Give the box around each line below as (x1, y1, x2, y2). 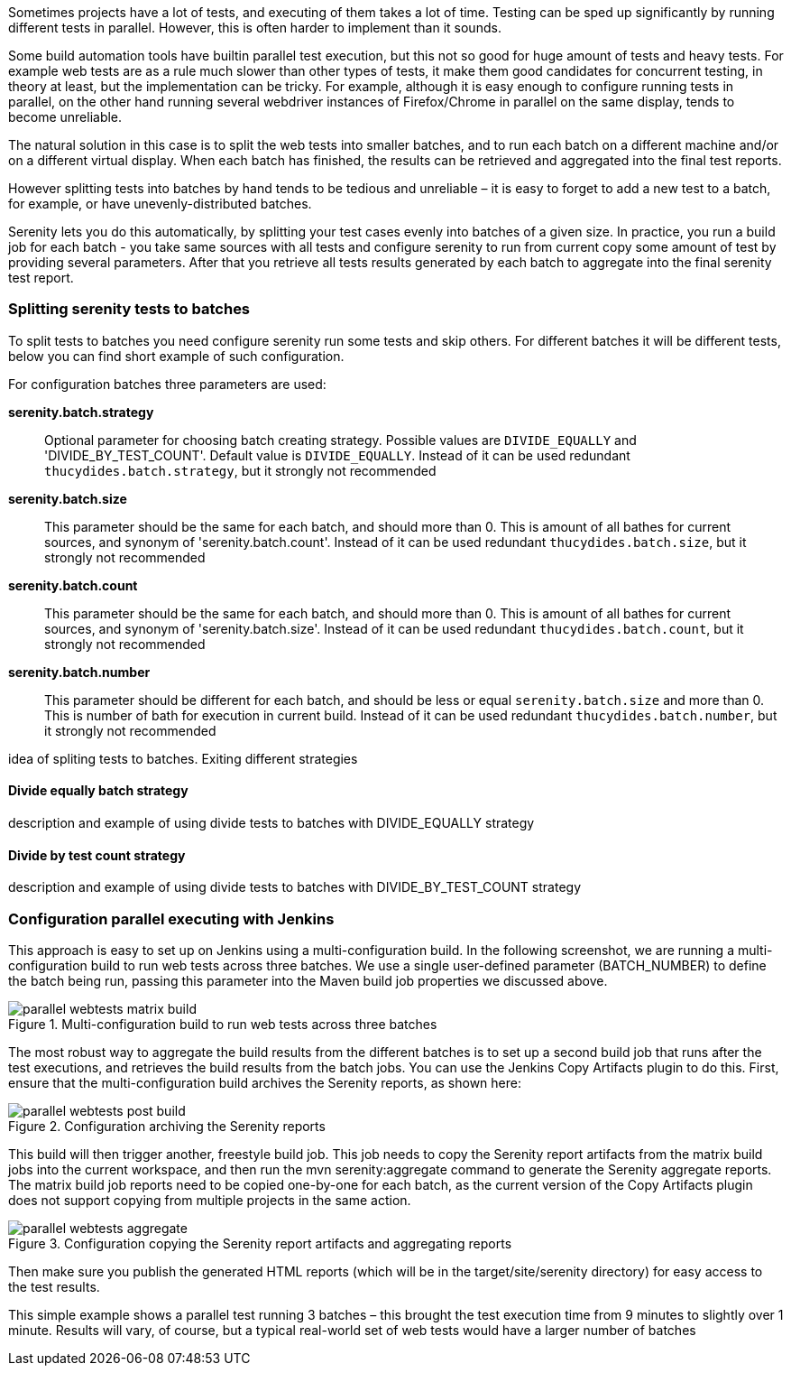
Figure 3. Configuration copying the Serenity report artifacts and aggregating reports (8, 1235, 512, 1251)
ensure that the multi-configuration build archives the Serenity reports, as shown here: (8, 1074, 522, 1090)
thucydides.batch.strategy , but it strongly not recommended (44, 462, 437, 478)
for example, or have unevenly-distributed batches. (8, 196, 312, 211)
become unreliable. (8, 109, 123, 125)
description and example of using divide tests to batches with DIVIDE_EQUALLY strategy (8, 814, 535, 830)
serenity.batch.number (8, 663, 151, 680)
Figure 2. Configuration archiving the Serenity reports (8, 1118, 326, 1134)
